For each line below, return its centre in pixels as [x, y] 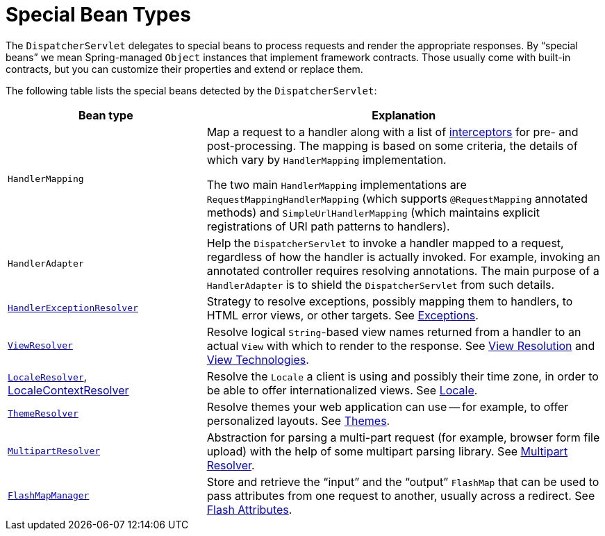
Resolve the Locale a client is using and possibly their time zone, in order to [403, 376]
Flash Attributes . [249, 509]
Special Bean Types [98, 15]
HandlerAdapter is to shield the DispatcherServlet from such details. [381, 284]
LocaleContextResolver [68, 390]
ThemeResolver [43, 414]
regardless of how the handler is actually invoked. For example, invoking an [403, 257]
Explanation [404, 115]
